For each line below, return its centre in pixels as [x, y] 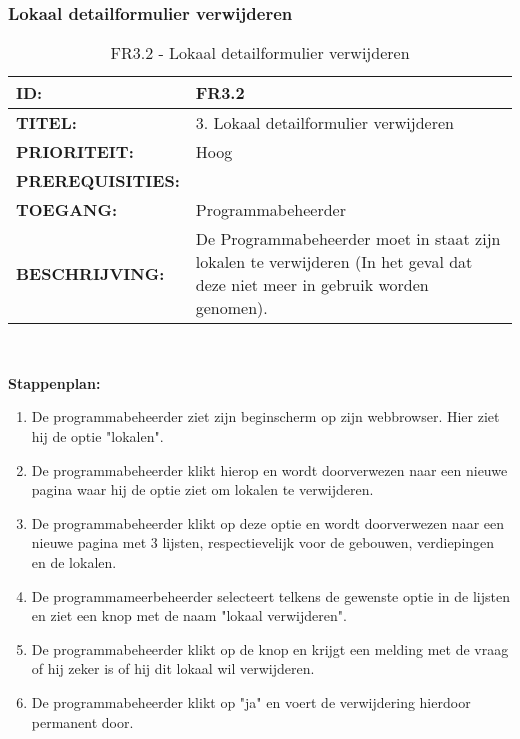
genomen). [231, 308]
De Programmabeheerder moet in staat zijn [348, 239]
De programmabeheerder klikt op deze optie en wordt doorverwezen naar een [268, 522]
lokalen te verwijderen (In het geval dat [334, 262]
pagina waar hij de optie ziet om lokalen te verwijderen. [202, 489]
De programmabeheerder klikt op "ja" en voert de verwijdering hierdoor [251, 701]
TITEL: [46, 123]
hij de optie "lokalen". [97, 436]
